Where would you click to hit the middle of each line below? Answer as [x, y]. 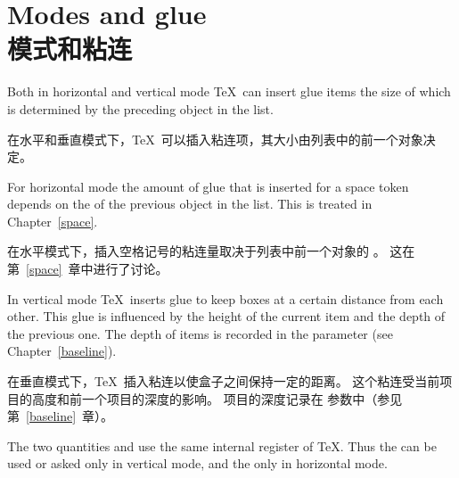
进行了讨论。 [131, 269]
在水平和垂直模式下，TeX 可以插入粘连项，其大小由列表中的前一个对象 [215, 139]
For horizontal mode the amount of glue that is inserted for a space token [208, 186]
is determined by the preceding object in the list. [140, 108]
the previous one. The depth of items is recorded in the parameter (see [200, 333]
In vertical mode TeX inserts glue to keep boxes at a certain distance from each [225, 298]
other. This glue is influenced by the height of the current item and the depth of [226, 316]
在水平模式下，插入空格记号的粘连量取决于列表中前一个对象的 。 [197, 251]
